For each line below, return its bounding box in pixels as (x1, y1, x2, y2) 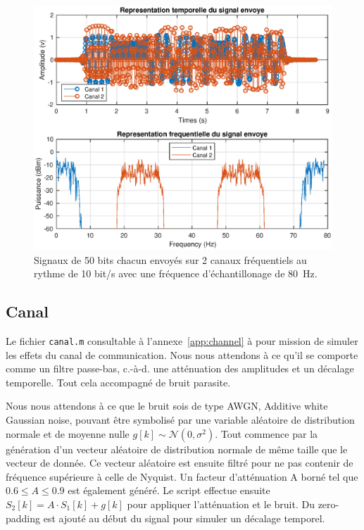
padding (6, 510, 41, 525)
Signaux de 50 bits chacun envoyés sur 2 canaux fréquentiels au (34, 252, 307, 267)
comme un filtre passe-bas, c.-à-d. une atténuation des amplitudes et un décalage (6, 361, 354, 376)
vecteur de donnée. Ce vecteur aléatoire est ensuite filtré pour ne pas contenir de (6, 455, 353, 470)
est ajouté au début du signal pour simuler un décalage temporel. (43, 510, 325, 525)
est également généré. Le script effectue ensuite (68, 483, 270, 498)
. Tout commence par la (215, 426, 318, 441)
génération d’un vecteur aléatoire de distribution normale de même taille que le (6, 441, 348, 456)
